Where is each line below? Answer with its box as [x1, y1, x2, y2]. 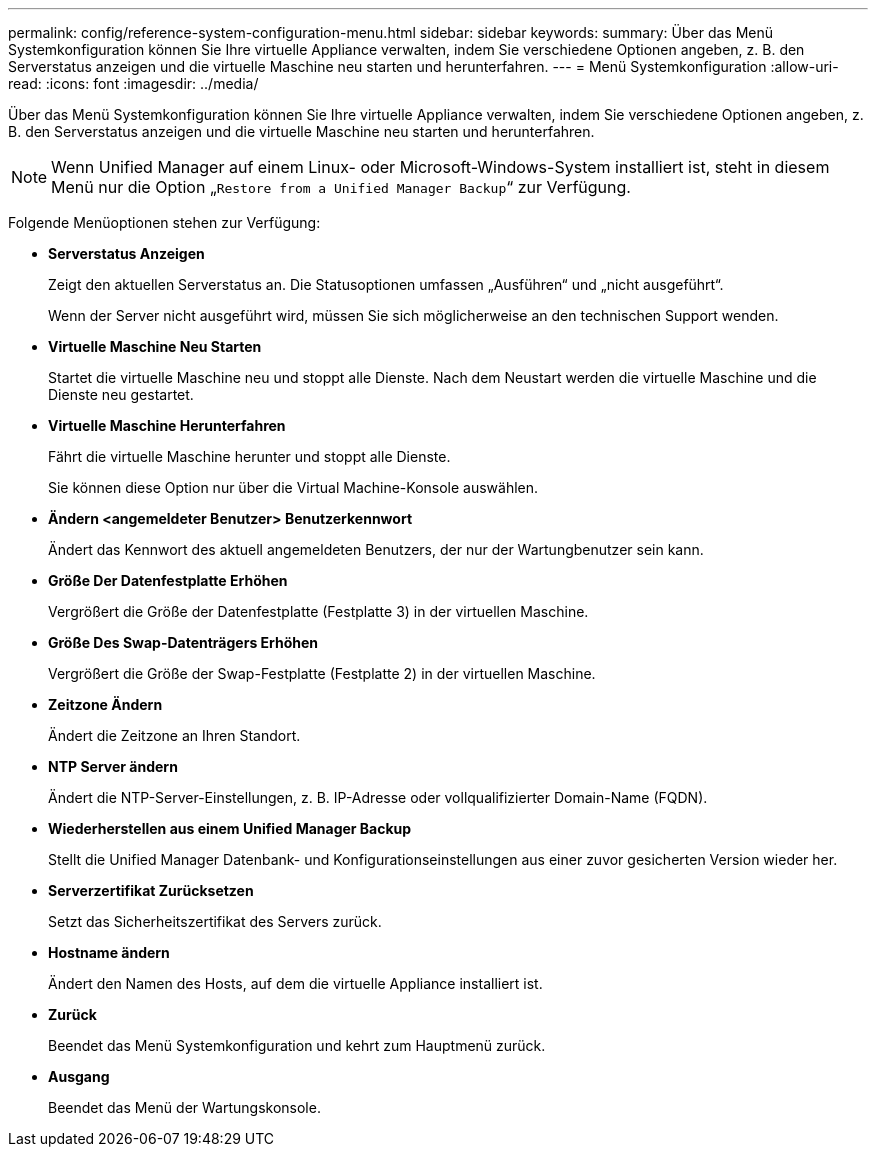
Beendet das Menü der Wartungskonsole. [48, 1099, 321, 1116]
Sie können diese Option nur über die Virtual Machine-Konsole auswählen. [48, 479, 539, 496]
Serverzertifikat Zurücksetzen [48, 882, 254, 899]
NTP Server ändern [48, 758, 178, 775]
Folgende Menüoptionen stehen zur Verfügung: [8, 214, 321, 231]
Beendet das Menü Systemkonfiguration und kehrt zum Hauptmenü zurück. [48, 1037, 546, 1054]
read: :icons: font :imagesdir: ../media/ [8, 75, 259, 92]
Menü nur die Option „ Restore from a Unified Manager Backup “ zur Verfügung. [51, 177, 631, 197]
